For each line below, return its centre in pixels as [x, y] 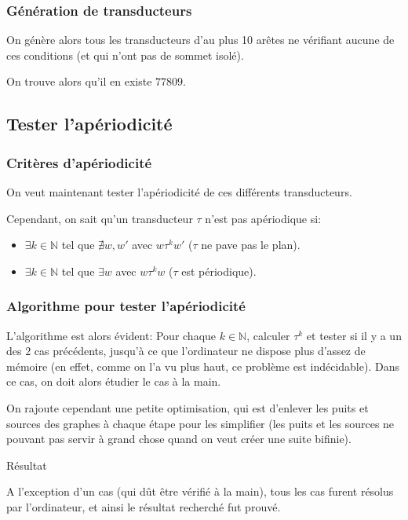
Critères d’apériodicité [79, 162]
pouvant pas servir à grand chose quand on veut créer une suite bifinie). [179, 439]
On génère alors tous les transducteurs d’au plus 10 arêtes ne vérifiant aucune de [200, 40]
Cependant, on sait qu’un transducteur [100, 218]
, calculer [268, 335]
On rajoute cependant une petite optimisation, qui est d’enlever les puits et [188, 407]
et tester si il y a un [354, 335]
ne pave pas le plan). [251, 245]
